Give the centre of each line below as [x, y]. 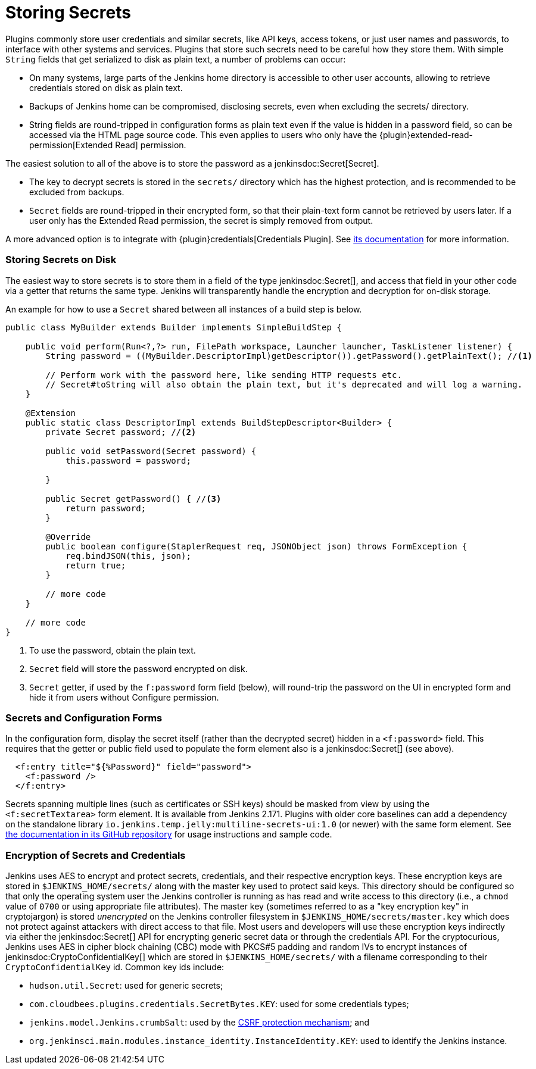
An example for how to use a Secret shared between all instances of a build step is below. [184, 309]
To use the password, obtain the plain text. [113, 650]
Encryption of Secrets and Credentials [96, 855]
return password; [106, 508]
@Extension [51, 413]
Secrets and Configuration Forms [84, 718]
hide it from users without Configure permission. [124, 697]
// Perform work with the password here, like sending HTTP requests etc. [224, 375]
